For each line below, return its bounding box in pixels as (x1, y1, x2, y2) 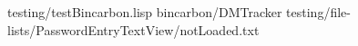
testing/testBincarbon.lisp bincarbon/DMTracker (7, 3, 282, 21)
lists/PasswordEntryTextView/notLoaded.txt (7, 20, 260, 39)
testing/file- (286, 3, 351, 21)
